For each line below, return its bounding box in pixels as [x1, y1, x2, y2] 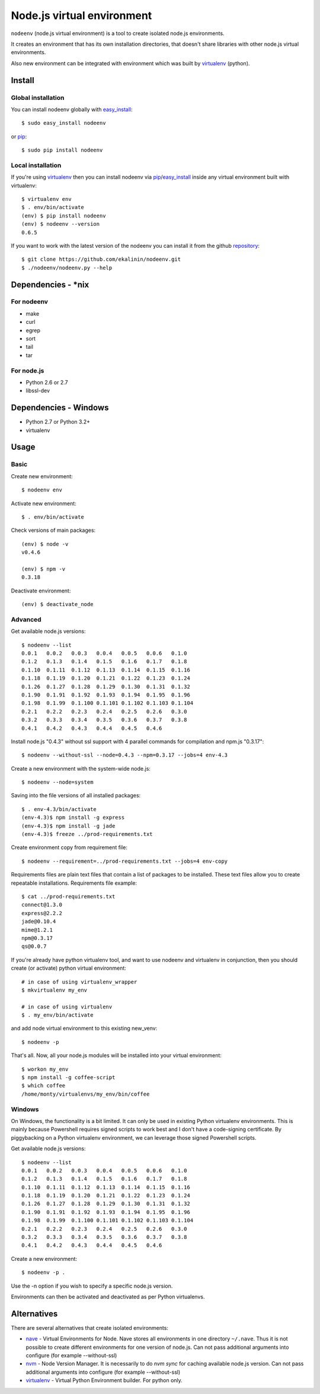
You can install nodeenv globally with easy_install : [11, 106, 133, 113]
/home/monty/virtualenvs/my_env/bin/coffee [21, 1090, 150, 1097]
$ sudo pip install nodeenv [21, 147, 103, 154]
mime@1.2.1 [21, 926, 53, 933]
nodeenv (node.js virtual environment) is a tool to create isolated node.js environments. [11, 30, 225, 37]
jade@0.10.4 [21, 918, 56, 925]
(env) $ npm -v [21, 565, 66, 572]
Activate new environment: [11, 500, 76, 507]
